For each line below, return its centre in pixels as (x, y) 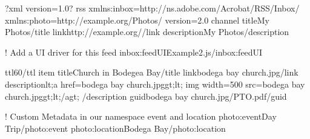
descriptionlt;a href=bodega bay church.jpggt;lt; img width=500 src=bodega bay (155, 84)
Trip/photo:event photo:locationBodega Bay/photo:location (115, 128)
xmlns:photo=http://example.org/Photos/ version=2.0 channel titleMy (137, 20)
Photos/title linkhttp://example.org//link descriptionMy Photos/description (147, 32)
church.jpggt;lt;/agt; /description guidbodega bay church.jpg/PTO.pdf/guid (146, 96)
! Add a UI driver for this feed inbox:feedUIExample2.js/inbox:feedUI (134, 52)
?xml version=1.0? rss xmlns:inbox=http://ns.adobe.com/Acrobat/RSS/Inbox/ (152, 8)
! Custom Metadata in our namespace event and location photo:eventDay (141, 116)
